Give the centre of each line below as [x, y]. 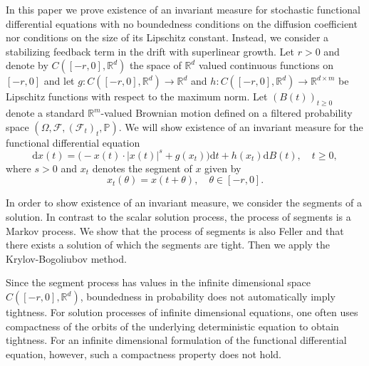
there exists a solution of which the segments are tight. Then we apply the [168, 245]
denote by [27, 65]
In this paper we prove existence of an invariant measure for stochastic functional [183, 9]
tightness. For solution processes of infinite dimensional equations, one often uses [182, 312]
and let [59, 81]
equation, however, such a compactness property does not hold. [144, 354]
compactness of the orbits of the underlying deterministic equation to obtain [172, 326]
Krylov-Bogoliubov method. [66, 258]
